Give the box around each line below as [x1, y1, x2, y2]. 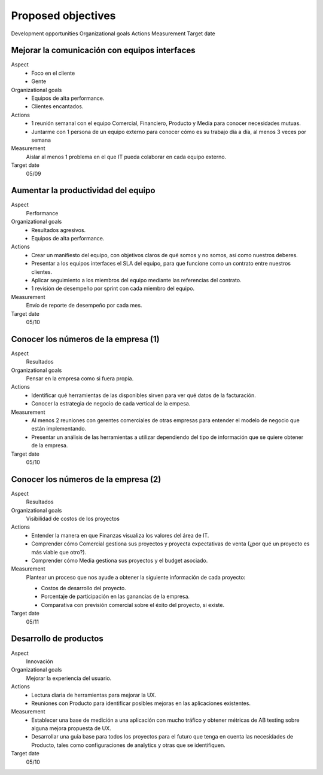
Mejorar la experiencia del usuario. [26, 675, 112, 682]
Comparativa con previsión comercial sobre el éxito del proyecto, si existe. [41, 601, 224, 608]
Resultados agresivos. [31, 226, 86, 233]
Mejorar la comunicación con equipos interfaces [11, 45, 196, 56]
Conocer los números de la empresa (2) [11, 474, 161, 484]
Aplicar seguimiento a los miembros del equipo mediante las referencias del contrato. [31, 276, 242, 283]
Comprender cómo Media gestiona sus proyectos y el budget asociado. [31, 557, 208, 564]
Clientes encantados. [31, 103, 84, 110]
